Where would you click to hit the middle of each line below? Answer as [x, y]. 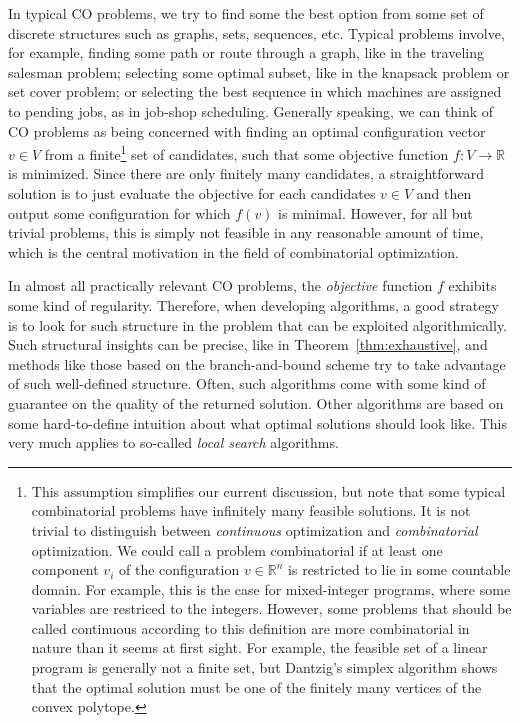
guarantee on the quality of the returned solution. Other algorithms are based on [256, 402]
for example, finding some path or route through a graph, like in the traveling [246, 52]
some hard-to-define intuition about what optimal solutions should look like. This [258, 422]
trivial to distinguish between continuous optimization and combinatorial [254, 529]
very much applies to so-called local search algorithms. [173, 442]
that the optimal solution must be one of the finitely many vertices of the [256, 686]
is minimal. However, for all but [375, 212]
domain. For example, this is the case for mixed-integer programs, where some [271, 588]
